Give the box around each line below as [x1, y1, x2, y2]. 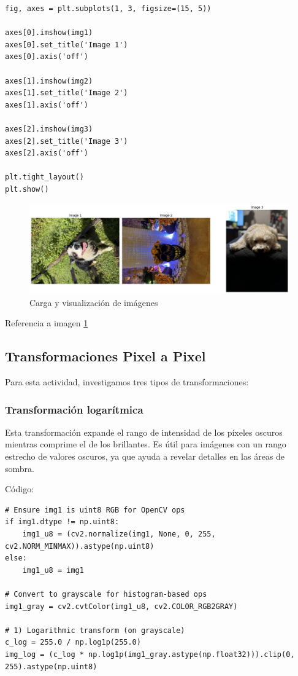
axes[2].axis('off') [5, 149, 89, 158]
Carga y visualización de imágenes [29, 296, 158, 309]
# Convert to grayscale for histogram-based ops [5, 590, 207, 599]
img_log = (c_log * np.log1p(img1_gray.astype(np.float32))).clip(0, [5, 650, 295, 659]
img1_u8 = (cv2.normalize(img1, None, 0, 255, [22, 530, 216, 539]
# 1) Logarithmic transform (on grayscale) [5, 626, 185, 635]
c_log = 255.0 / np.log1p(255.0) [5, 638, 141, 647]
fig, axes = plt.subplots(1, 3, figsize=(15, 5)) [5, 4, 212, 13]
